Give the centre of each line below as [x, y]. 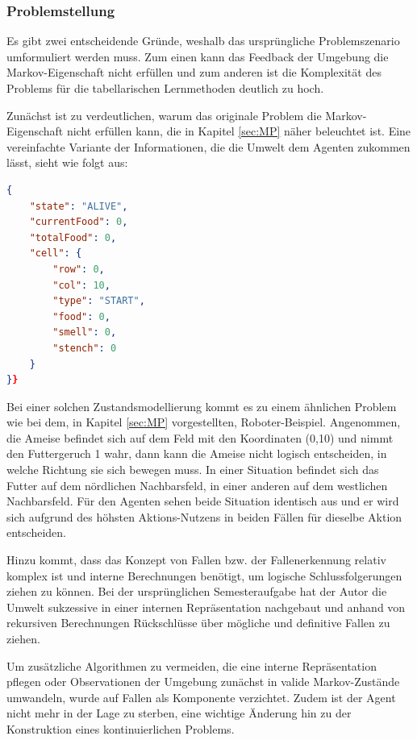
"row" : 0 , [79, 269]
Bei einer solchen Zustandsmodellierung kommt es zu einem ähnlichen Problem [202, 406]
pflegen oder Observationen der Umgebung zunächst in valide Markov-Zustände [203, 682]
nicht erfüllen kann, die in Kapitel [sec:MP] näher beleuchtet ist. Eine [239, 131]
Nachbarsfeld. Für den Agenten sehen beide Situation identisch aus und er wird [203, 501]
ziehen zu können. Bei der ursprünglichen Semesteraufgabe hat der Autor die [197, 591]
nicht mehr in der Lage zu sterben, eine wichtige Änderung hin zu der [179, 713]
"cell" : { [56, 254]
